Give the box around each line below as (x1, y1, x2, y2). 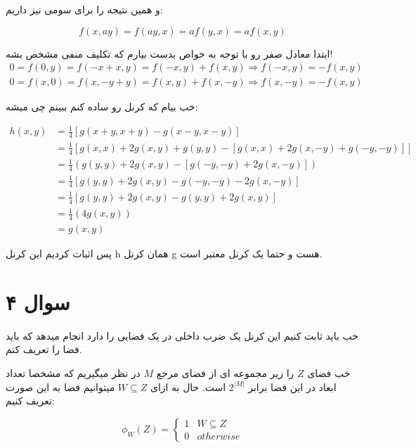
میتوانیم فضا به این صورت (6, 379, 115, 394)
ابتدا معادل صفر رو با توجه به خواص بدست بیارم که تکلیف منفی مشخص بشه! (6, 46, 333, 60)
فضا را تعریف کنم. (6, 342, 82, 357)
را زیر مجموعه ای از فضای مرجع (156, 366, 294, 380)
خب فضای (307, 366, 351, 380)
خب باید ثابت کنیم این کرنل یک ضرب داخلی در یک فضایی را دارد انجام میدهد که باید (6, 328, 358, 343)
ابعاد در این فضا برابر (248, 379, 337, 394)
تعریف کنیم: (6, 393, 55, 408)
